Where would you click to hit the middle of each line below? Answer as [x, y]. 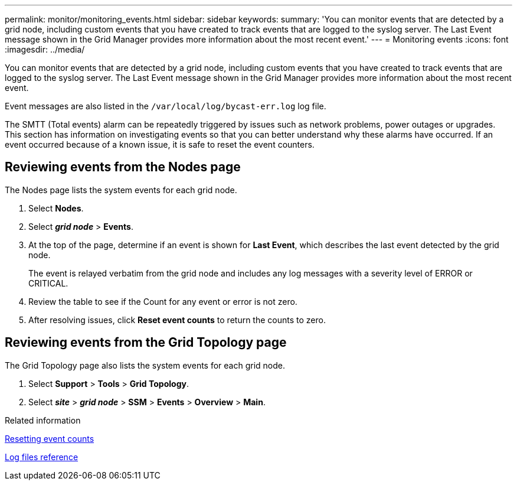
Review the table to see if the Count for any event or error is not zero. [163, 301]
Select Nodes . [56, 208]
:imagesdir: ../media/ [45, 49]
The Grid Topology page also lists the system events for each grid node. [145, 365]
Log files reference [42, 457]
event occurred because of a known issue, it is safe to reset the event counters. [160, 144]
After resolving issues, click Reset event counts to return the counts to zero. [177, 320]
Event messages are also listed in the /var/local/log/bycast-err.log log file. [166, 106]
